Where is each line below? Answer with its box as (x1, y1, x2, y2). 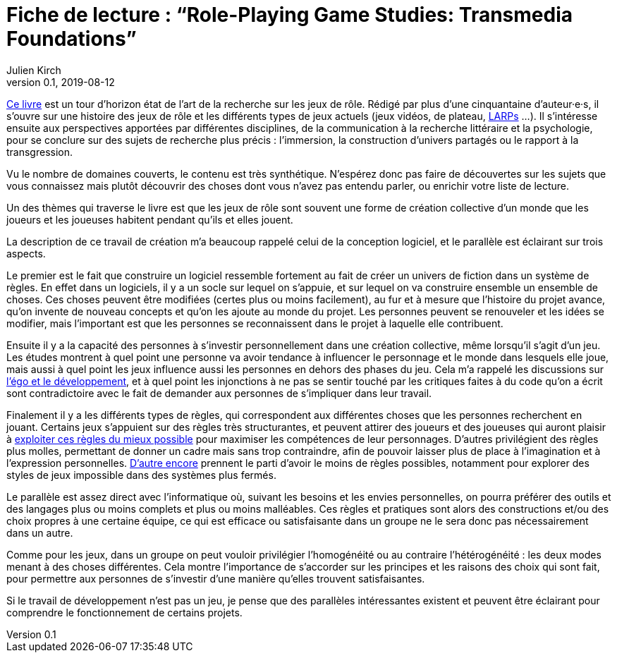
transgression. (6, 145, 73, 158)
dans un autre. (6, 526, 73, 539)
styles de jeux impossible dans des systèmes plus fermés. (6, 468, 276, 481)
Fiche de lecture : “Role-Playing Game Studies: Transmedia (6, 3, 573, 27)
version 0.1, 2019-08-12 (6, 75, 115, 88)
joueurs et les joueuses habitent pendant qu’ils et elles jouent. (6, 213, 293, 226)
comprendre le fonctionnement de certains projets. (6, 606, 243, 619)
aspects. (6, 247, 46, 260)
